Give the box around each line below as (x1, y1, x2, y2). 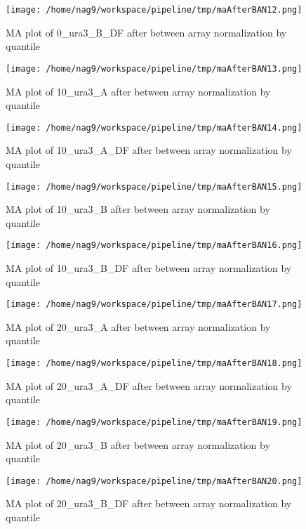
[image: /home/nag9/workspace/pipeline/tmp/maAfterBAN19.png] (6, 417, 302, 427)
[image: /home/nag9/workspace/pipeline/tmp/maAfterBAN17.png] (6, 299, 302, 310)
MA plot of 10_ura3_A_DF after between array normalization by (6, 143, 292, 157)
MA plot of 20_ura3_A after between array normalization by (6, 319, 271, 334)
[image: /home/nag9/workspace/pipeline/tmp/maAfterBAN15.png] (6, 181, 302, 192)
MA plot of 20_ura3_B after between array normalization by (6, 437, 270, 452)
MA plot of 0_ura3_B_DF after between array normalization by (6, 25, 287, 39)
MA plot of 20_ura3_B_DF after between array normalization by (6, 496, 292, 511)
